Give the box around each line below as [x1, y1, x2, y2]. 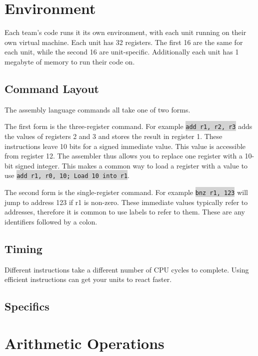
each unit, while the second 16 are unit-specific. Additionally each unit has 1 [4, 46, 239, 57]
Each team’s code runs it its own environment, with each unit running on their [4, 27, 246, 37]
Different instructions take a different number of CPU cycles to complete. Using [4, 264, 249, 274]
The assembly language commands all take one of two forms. [4, 104, 190, 114]
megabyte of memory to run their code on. [4, 56, 135, 66]
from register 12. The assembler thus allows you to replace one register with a [4, 150, 242, 161]
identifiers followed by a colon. [4, 216, 97, 226]
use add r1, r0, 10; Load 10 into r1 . [4, 170, 130, 180]
